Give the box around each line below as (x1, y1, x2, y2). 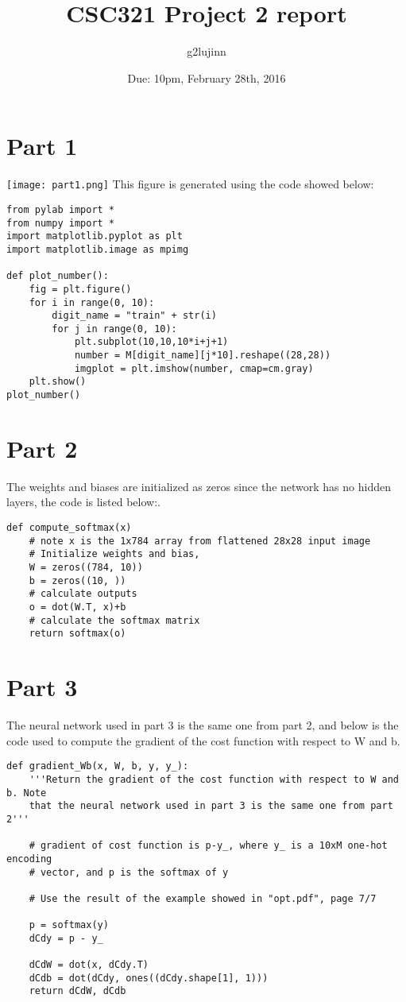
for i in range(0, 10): (29, 296, 155, 308)
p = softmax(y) (29, 919, 109, 931)
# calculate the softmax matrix (29, 614, 200, 626)
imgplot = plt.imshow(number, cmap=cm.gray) (74, 362, 314, 374)
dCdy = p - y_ (29, 932, 103, 944)
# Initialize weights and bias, (29, 548, 200, 560)
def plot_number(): (6, 270, 109, 282)
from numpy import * (6, 217, 115, 229)
